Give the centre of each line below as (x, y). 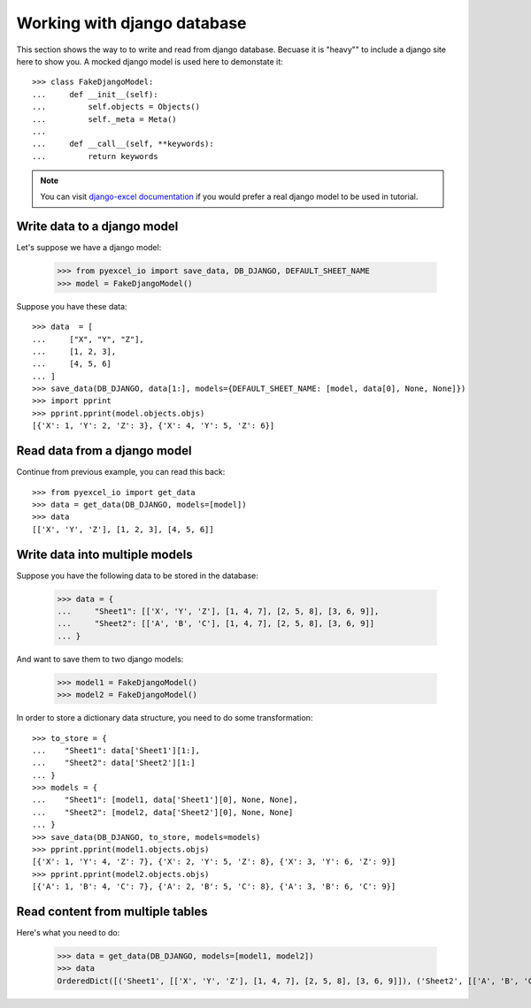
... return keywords (95, 156)
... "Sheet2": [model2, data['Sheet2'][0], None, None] (163, 812)
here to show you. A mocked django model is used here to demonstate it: (150, 61)
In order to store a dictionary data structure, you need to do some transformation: (165, 718)
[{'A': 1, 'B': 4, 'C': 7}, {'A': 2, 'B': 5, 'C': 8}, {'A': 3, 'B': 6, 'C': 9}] (214, 887)
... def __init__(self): (95, 94)
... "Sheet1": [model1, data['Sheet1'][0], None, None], (165, 800)
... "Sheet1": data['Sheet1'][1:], (116, 750)
